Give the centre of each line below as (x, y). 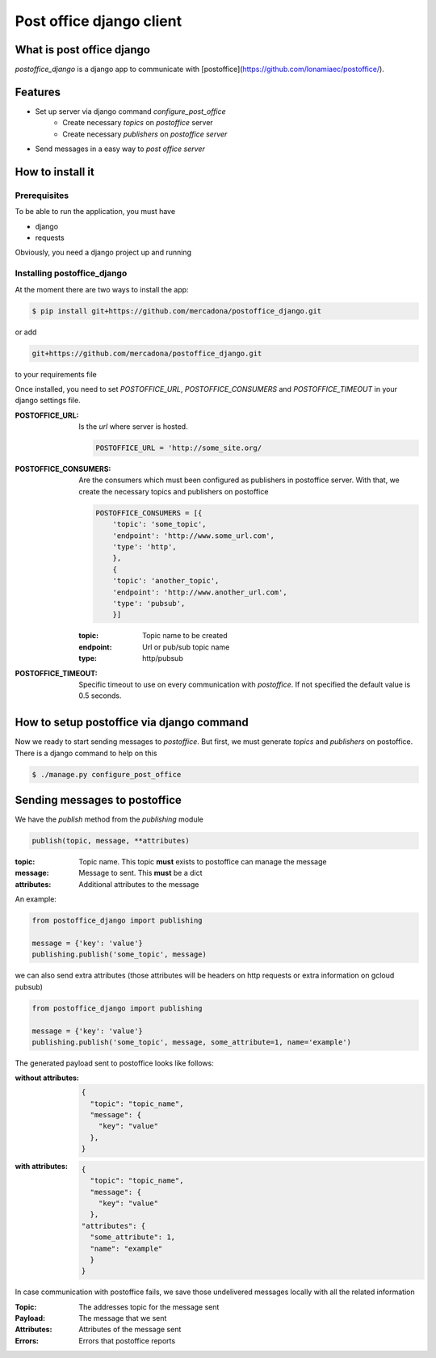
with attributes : (42, 1167)
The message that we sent (123, 1318)
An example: (36, 899)
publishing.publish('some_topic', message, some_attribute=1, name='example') (191, 1042)
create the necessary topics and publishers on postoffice (174, 491)
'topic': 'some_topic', (159, 524)
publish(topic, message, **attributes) (111, 841)
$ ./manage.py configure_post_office (107, 774)
